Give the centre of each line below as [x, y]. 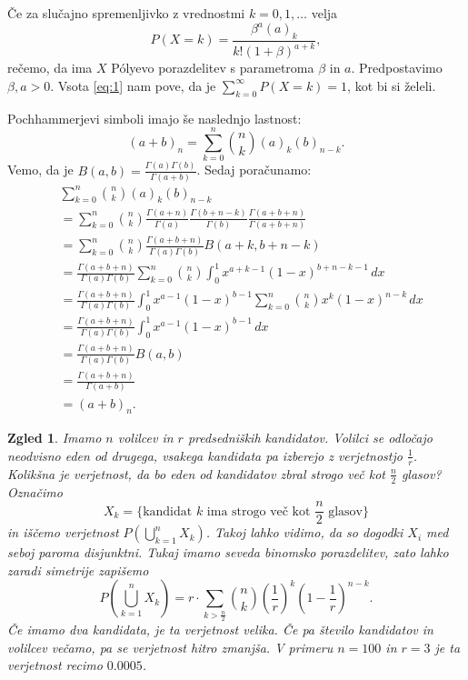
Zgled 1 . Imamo [55, 438]
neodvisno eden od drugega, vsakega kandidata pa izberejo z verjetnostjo [205, 455]
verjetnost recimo [55, 665]
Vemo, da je [40, 170]
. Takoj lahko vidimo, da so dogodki [304, 532]
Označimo [35, 491]
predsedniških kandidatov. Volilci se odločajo [310, 438]
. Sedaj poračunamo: [254, 170]
